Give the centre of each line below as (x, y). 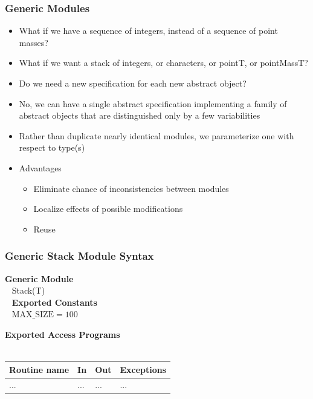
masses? (34, 42)
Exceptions (143, 369)
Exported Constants (54, 302)
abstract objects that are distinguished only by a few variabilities (140, 115)
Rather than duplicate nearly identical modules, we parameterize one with (156, 135)
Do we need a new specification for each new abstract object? (133, 83)
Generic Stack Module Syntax (79, 256)
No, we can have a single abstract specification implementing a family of (153, 103)
